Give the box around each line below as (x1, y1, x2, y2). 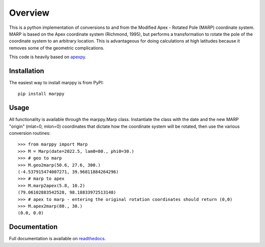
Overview (9, 7, 50, 18)
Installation (9, 67, 44, 75)
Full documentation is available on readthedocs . (9, 236, 106, 242)
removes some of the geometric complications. (9, 45, 105, 51)
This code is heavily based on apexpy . (9, 54, 87, 60)
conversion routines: (9, 130, 51, 136)
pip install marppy (18, 91, 65, 97)
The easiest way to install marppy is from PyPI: (9, 80, 104, 86)
